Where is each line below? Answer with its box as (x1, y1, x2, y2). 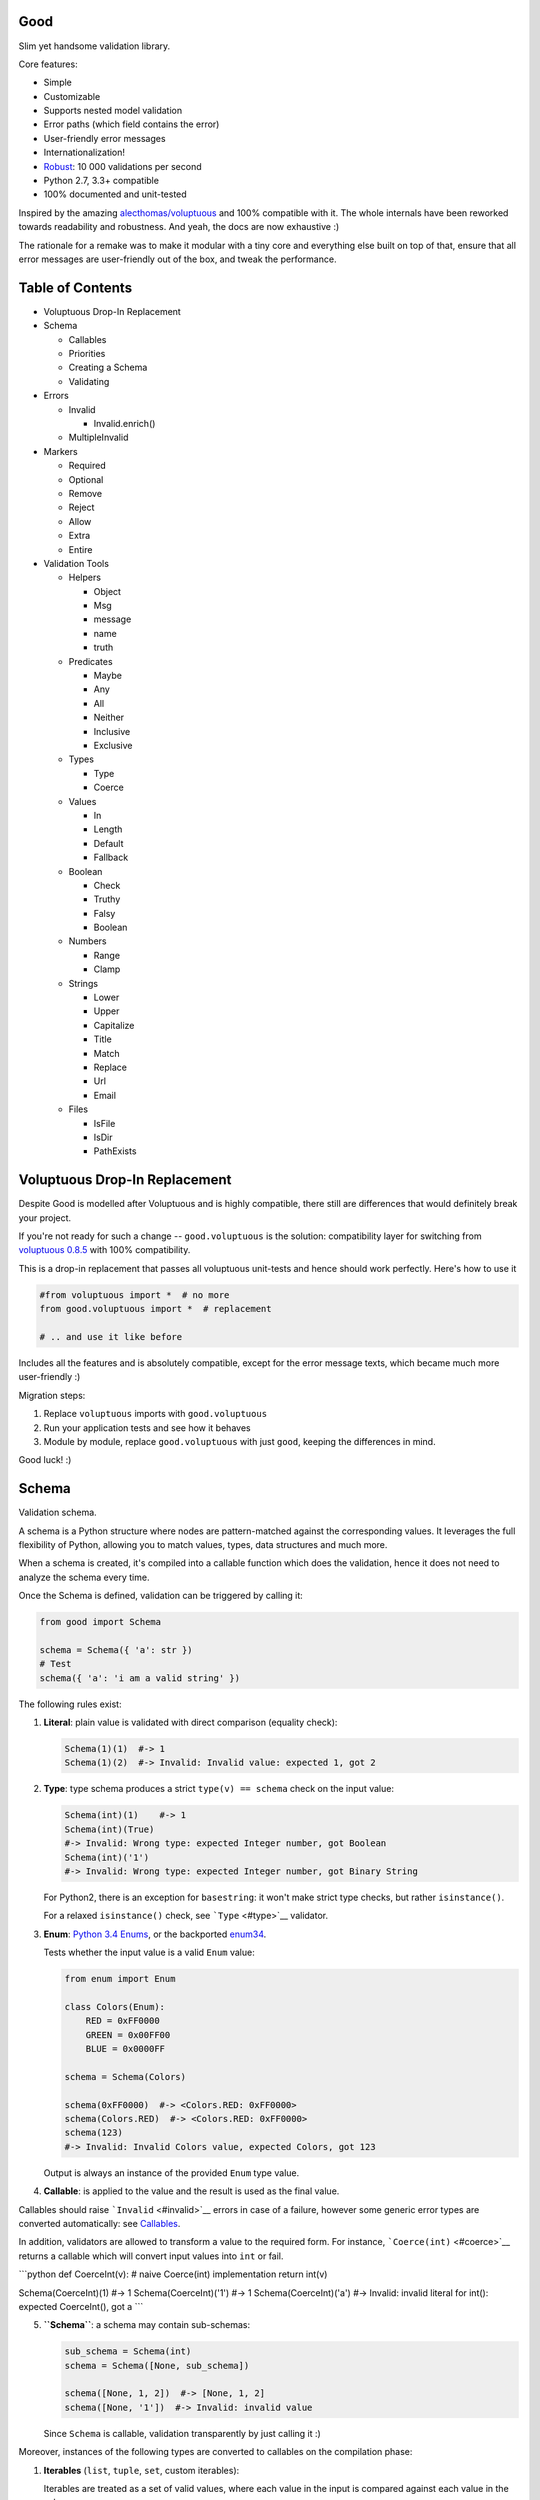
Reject (68, 501, 95, 514)
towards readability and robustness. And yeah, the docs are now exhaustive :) (18, 221, 340, 233)
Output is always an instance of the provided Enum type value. (43, 2166, 300, 2179)
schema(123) (64, 2127, 124, 2139)
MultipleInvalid (68, 431, 129, 444)
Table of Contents (18, 279, 133, 296)
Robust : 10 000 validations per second (43, 160, 202, 172)
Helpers (68, 571, 102, 584)
